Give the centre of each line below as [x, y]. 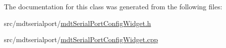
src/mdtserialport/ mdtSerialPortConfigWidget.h [78, 23]
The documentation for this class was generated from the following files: [113, 6]
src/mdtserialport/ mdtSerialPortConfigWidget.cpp [81, 39]
